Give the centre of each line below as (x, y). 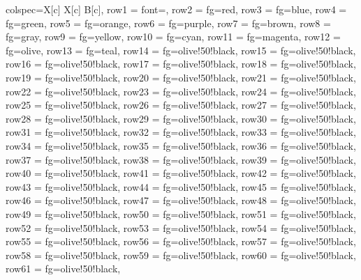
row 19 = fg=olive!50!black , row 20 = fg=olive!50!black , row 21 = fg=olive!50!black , (181, 77)
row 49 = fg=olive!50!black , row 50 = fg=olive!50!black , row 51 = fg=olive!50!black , (181, 213)
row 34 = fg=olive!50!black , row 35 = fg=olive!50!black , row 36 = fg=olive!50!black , (181, 145)
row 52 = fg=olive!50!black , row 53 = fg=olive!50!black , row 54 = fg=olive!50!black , (181, 227)
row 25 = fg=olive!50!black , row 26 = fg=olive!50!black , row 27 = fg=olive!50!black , (181, 105)
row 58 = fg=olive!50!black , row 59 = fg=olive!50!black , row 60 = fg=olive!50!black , (181, 255)
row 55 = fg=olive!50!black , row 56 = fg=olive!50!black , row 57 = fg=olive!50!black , (181, 241)
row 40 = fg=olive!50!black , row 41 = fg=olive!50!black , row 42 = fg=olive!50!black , (181, 173)
